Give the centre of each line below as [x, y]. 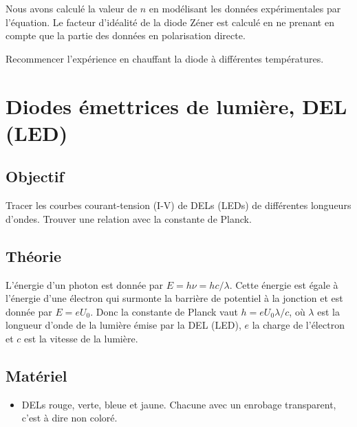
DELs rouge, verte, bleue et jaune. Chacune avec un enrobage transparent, [179, 404]
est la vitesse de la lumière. [81, 338]
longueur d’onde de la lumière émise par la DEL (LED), [123, 325]
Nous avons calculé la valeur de [72, 8]
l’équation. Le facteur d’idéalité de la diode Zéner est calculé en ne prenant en [170, 22]
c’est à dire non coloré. [69, 418]
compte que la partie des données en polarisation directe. [126, 35]
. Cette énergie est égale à [284, 284]
